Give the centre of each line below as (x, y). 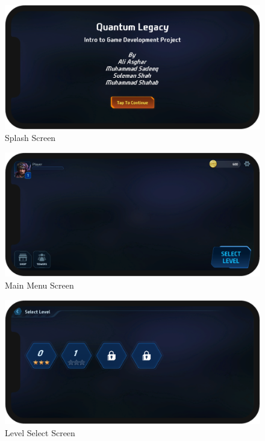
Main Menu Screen (39, 285)
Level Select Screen (40, 432)
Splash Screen (30, 138)
